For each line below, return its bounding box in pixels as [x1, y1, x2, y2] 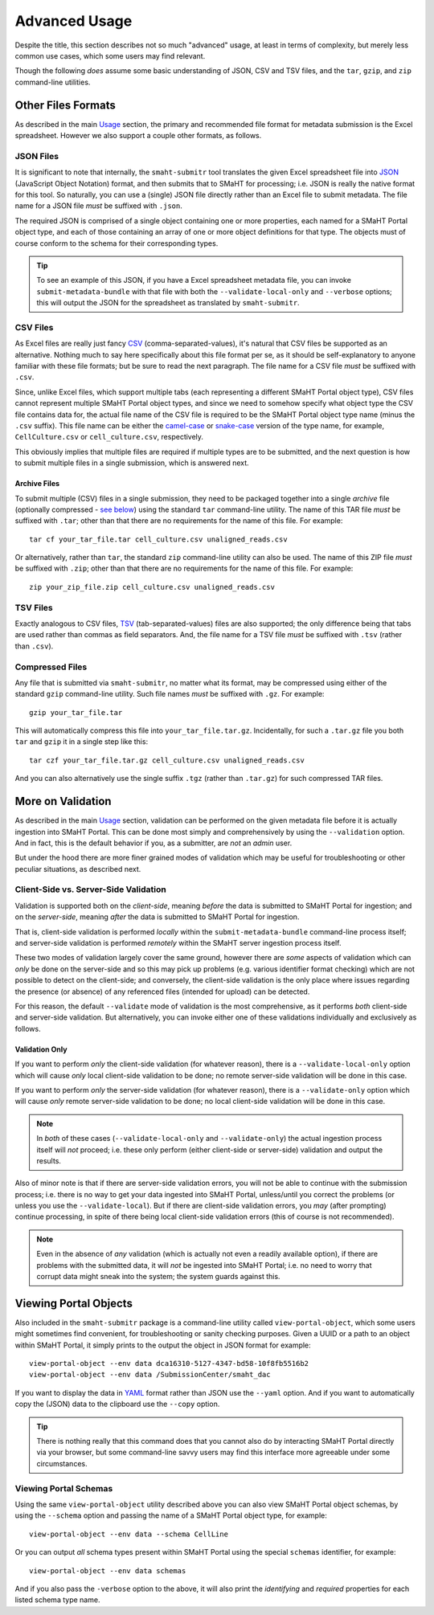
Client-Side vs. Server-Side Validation [14, 884, 166, 895]
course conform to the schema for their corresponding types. [14, 238, 219, 248]
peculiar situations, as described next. [14, 864, 141, 873]
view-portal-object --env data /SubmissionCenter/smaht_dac [29, 1370, 271, 1380]
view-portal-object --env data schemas [29, 1566, 186, 1575]
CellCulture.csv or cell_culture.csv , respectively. [14, 432, 204, 442]
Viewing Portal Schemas [14, 1482, 113, 1494]
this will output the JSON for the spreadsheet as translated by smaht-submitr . [36, 298, 301, 308]
